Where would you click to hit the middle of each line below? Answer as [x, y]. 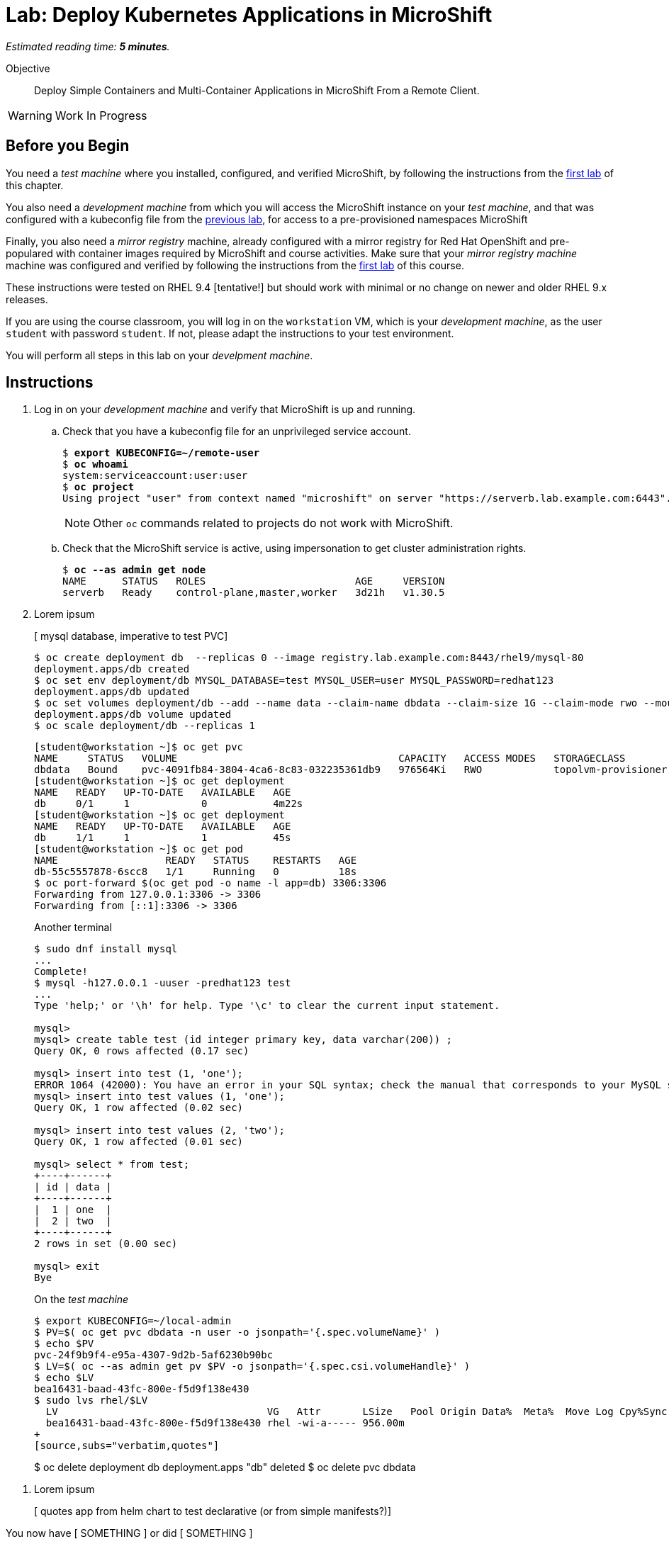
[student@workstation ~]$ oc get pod [139, 849]
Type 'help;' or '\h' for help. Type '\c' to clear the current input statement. [267, 1006]
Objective [28, 68]
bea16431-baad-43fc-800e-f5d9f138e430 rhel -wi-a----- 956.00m [225, 1423]
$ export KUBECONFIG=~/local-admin [133, 1321]
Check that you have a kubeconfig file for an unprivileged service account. [237, 432]
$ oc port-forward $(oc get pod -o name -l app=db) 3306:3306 [210, 883]
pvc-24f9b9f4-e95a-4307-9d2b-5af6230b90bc [154, 1355]
